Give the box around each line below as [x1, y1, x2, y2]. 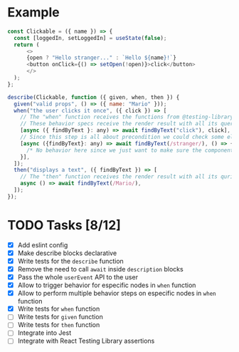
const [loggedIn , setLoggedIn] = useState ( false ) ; [14, 34, 167, 41]
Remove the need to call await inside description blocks [17, 264, 184, 273]
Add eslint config [17, 240, 68, 249]
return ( [14, 41, 40, 48]
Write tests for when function [17, 304, 100, 314]
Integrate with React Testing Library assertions [17, 336, 155, 346]
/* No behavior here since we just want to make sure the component [26, 147, 234, 154]
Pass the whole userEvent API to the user [17, 273, 139, 281]
